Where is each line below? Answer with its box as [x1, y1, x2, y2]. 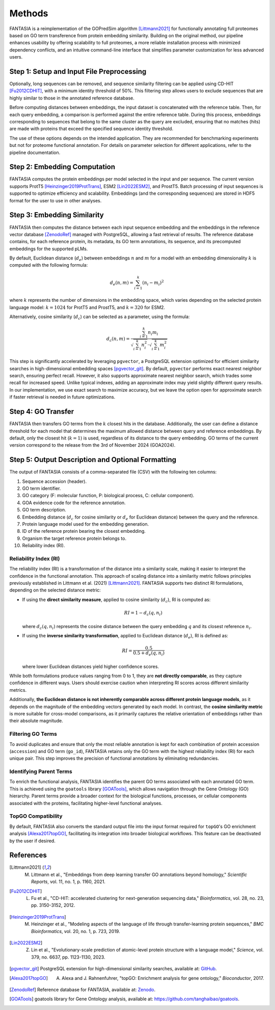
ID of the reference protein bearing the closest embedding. [22, 528, 146, 534]
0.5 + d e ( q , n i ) [133, 650, 165, 657]
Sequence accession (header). [22, 478, 87, 484]
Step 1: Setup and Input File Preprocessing [9, 67, 147, 76]
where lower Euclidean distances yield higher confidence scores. [22, 663, 159, 669]
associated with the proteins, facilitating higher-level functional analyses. [9, 800, 162, 806]
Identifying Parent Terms [9, 768, 72, 775]
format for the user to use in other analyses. [9, 197, 102, 203]
